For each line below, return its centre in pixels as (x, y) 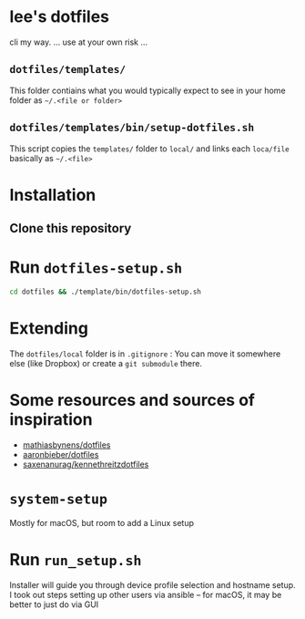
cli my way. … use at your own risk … (79, 42)
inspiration (51, 420)
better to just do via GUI (54, 604)
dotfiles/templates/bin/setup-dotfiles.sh (132, 128)
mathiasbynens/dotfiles (66, 445)
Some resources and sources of (132, 401)
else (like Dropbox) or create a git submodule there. (106, 363)
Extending (49, 329)
